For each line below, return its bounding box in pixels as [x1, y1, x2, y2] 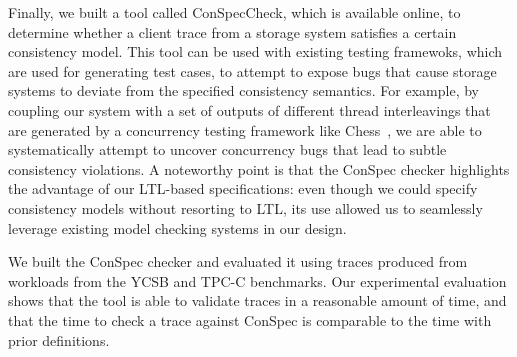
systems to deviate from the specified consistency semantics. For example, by [8, 80, 479, 101]
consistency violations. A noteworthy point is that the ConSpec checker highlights [8, 158, 510, 179]
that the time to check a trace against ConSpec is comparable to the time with [8, 309, 492, 330]
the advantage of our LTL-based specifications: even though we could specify [8, 178, 478, 199]
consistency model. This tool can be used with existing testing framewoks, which [8, 41, 503, 62]
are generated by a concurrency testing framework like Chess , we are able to [8, 119, 482, 140]
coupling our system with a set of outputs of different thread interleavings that [8, 99, 491, 120]
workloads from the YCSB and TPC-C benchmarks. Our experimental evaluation [8, 270, 507, 291]
